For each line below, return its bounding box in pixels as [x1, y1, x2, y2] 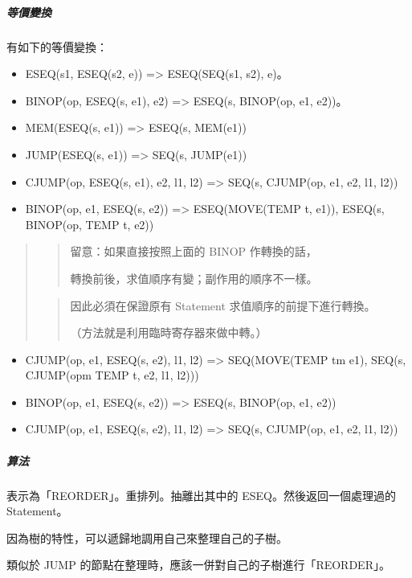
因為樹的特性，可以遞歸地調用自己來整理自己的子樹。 [6, 529, 288, 546]
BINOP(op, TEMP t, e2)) [25, 215, 154, 232]
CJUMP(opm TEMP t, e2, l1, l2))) [25, 367, 199, 383]
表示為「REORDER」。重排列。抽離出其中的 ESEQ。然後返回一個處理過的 [6, 486, 396, 503]
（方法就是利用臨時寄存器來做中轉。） [70, 324, 267, 341]
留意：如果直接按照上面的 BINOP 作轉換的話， [70, 243, 317, 260]
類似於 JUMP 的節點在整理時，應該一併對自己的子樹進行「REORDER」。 [6, 556, 390, 573]
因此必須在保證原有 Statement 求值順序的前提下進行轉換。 [70, 297, 376, 314]
